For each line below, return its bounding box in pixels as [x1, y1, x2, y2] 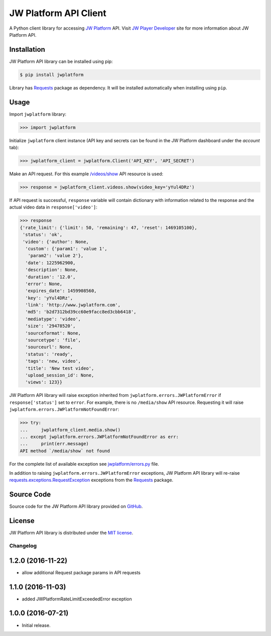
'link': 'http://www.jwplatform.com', [25, 302, 120, 308]
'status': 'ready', [25, 351, 73, 357]
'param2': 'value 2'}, [28, 253, 84, 259]
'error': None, [25, 281, 63, 286]
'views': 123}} [25, 379, 63, 385]
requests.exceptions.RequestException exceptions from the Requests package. [9, 477, 174, 483]
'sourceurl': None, [25, 344, 73, 350]
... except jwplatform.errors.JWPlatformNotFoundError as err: [20, 434, 179, 440]
